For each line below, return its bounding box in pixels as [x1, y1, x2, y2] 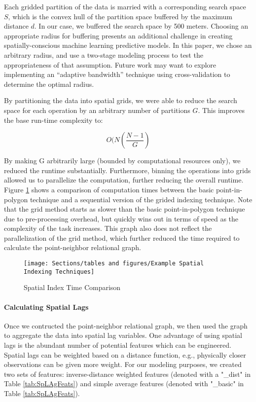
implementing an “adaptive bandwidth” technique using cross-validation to [4, 69, 230, 79]
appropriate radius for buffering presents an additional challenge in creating [4, 30, 233, 40]
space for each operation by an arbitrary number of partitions [4, 105, 190, 115]
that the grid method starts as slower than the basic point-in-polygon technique [4, 204, 245, 214]
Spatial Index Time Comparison [24, 282, 121, 292]
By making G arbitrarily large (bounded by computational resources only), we [4, 155, 241, 166]
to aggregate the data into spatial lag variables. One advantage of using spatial [4, 330, 242, 340]
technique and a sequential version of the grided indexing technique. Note [30, 194, 253, 204]
